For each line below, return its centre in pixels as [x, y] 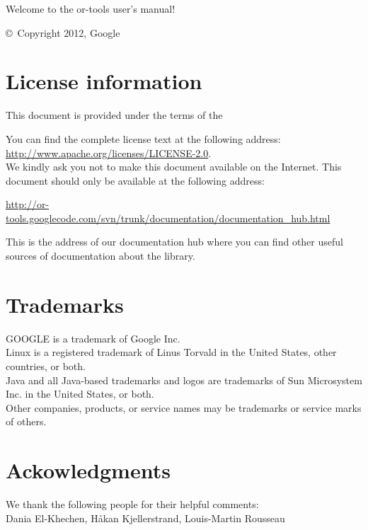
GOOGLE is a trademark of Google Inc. [93, 338]
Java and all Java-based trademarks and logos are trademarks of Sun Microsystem [184, 380]
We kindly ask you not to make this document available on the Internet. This [174, 167]
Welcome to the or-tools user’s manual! [91, 8]
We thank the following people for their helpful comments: [132, 504]
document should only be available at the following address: [135, 180]
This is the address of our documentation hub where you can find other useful [174, 242]
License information [104, 81]
